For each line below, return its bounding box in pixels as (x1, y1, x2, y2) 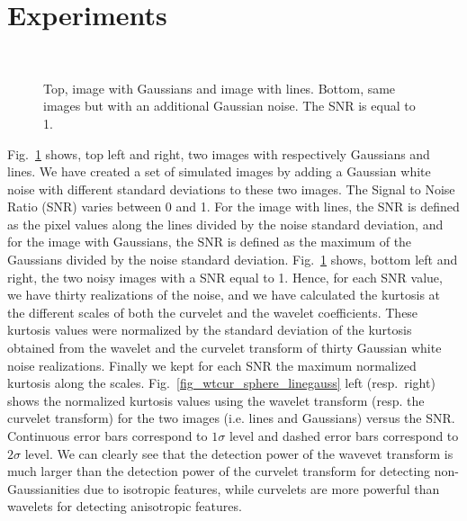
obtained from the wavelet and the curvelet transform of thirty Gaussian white (7, 338, 442, 357)
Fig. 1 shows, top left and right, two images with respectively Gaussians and (7, 144, 430, 163)
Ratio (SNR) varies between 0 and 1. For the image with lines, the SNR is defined (7, 197, 460, 216)
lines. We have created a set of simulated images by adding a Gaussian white (7, 162, 431, 181)
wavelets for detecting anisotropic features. (7, 497, 242, 516)
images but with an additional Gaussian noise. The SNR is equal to (43, 96, 416, 115)
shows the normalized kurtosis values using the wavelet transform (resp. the (7, 391, 425, 409)
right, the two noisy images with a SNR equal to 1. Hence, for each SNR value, (7, 267, 443, 286)
